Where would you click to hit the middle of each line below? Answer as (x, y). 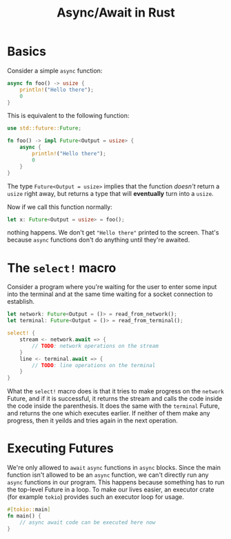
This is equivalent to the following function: (68, 116)
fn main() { (24, 516)
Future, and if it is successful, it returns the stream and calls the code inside (115, 399)
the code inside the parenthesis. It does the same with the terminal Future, (113, 406)
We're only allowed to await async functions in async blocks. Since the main (114, 468)
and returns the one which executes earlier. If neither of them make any (109, 413)
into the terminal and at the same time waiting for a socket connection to (110, 294)
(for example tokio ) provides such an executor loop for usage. (96, 497)
